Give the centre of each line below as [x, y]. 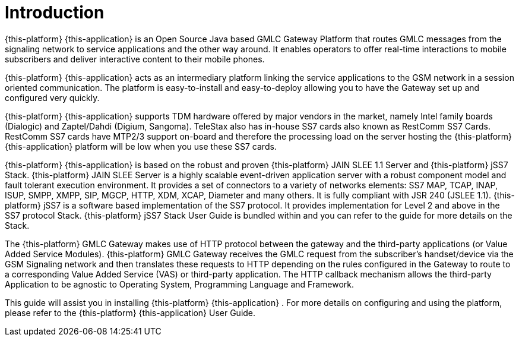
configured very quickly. [52, 97]
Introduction [55, 12]
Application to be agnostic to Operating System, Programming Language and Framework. [180, 284]
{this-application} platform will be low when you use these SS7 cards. [141, 146]
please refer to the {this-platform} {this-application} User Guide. [130, 312]
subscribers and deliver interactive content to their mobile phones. [135, 59]
